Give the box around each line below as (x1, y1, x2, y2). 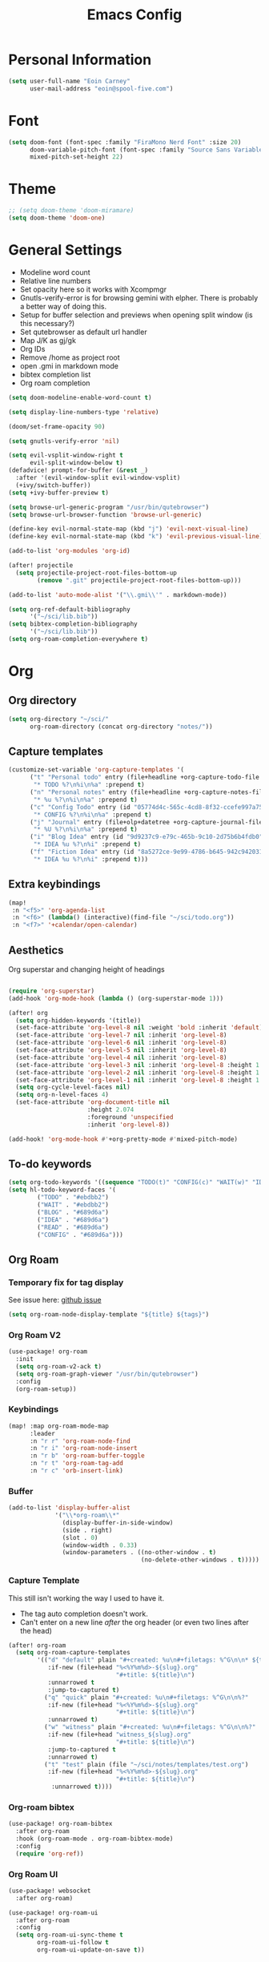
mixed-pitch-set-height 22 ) (29, 153, 124, 161)
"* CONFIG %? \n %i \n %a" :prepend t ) (33, 811, 152, 819)
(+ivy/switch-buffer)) (15, 481, 91, 489)
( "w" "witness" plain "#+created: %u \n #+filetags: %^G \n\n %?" (43, 1723, 256, 1731)
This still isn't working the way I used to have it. (8, 1593, 165, 1603)
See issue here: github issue (8, 1295, 102, 1305)
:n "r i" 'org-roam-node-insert (29, 1444, 138, 1452)
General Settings (8, 241, 122, 260)
